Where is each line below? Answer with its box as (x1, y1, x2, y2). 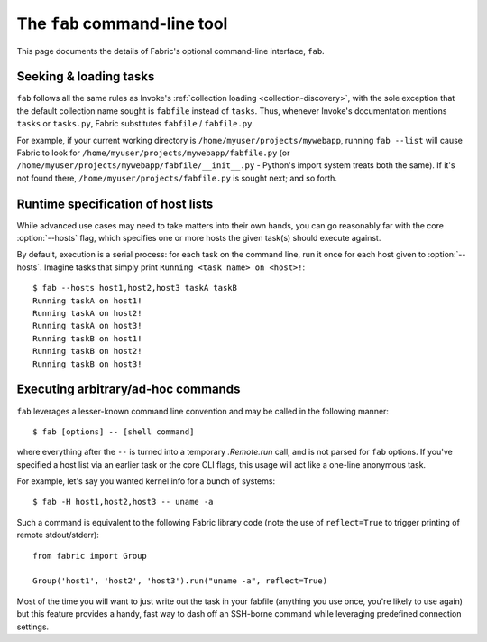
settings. (16, 621, 50, 632)
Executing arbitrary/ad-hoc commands (16, 382, 241, 397)
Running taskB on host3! (32, 358, 142, 369)
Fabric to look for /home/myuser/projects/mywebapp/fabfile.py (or (16, 147, 290, 158)
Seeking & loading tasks (16, 69, 155, 85)
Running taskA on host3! (32, 321, 142, 331)
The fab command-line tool (16, 14, 228, 33)
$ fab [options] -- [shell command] (32, 426, 195, 437)
